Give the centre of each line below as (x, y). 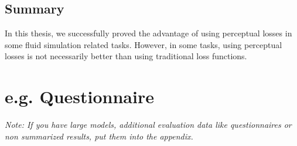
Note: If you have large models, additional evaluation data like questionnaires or (148, 125)
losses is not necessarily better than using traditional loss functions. (126, 56)
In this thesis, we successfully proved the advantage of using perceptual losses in (148, 33)
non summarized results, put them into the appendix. (99, 136)
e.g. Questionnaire (79, 96)
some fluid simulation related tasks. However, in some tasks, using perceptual (144, 44)
